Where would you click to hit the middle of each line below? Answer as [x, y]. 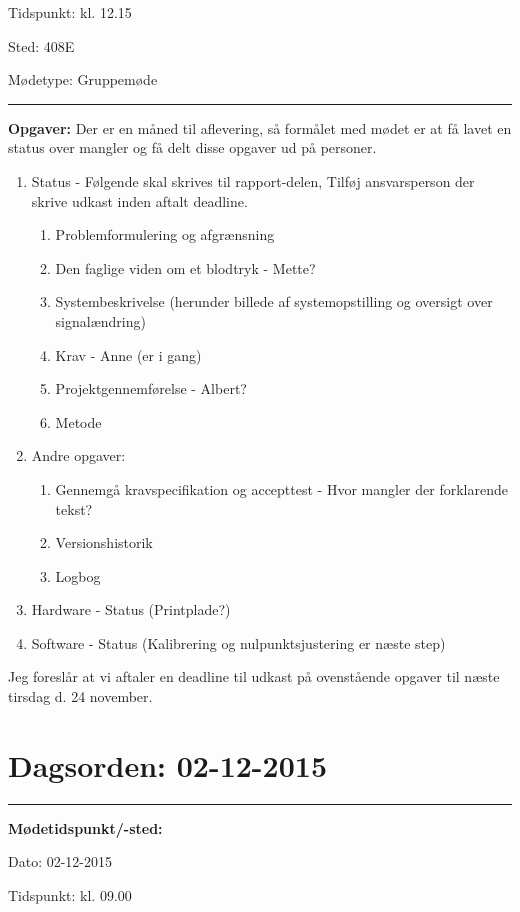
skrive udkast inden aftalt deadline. [139, 200]
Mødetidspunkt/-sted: [85, 827]
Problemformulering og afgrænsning [165, 234]
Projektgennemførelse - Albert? [151, 388]
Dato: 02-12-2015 [60, 861]
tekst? [74, 508]
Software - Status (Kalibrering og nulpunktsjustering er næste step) [238, 642]
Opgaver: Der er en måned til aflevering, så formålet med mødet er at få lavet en [260, 127]
